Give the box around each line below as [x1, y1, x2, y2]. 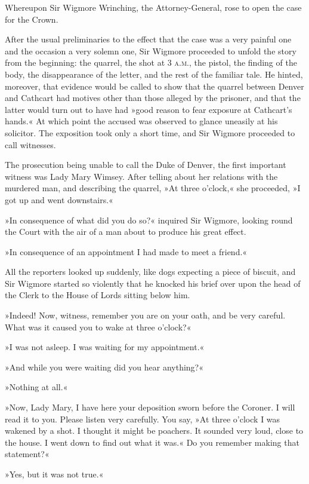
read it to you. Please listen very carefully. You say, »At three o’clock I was [5, 412, 280, 425]
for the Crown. [5, 13, 58, 25]
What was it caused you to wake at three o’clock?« [5, 320, 191, 333]
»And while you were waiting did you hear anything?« [5, 360, 204, 373]
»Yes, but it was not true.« [5, 468, 104, 480]
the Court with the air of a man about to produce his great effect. [5, 225, 246, 238]
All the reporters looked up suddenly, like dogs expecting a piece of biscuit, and [5, 265, 296, 278]
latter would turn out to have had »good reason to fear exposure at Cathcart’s [5, 103, 292, 115]
